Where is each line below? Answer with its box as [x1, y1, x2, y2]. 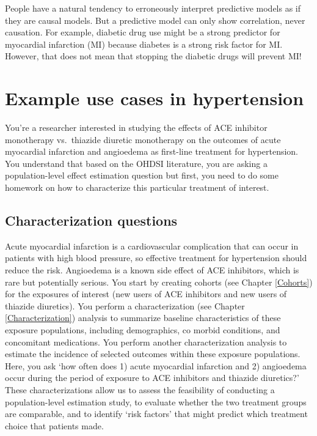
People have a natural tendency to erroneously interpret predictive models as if [5, 2, 301, 14]
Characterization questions [5, 211, 178, 230]
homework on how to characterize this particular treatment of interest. [5, 181, 269, 194]
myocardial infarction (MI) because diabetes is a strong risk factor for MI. [5, 37, 283, 50]
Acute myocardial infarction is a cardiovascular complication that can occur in [5, 239, 299, 252]
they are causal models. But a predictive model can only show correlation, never [5, 13, 305, 26]
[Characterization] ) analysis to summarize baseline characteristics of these [5, 311, 281, 324]
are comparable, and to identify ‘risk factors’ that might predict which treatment [5, 407, 308, 420]
